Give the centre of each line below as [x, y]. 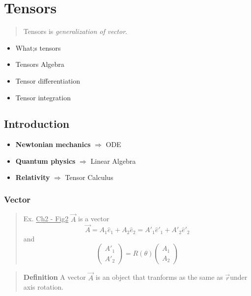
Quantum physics [45, 161]
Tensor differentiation [48, 80]
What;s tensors [38, 47]
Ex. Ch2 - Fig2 [46, 219]
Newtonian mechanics [53, 144]
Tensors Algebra [40, 64]
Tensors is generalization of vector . [75, 31]
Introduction [37, 124]
